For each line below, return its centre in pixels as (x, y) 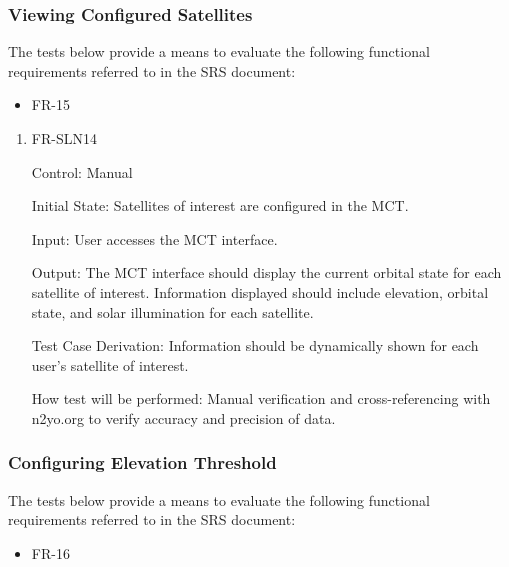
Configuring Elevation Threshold (142, 462)
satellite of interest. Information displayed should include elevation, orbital (260, 291)
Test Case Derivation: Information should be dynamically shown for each (255, 345)
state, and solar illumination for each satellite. (172, 311)
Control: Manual (82, 171)
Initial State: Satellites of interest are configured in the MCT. (220, 205)
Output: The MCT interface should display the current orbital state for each (266, 272)
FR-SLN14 (64, 138)
